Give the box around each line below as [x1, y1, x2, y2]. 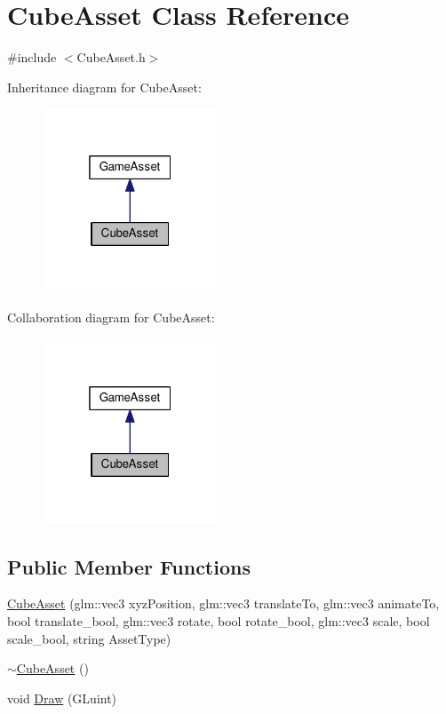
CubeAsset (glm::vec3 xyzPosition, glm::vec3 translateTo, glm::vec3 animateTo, [7, 594, 440, 613]
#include [7, 48, 57, 67]
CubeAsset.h [76, 48, 146, 67]
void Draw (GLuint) [7, 688, 117, 707]
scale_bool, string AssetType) [7, 629, 171, 647]
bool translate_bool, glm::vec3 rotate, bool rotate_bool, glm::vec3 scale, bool [7, 611, 430, 630]
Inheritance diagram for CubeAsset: [7, 77, 202, 96]
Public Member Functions [7, 552, 251, 580]
